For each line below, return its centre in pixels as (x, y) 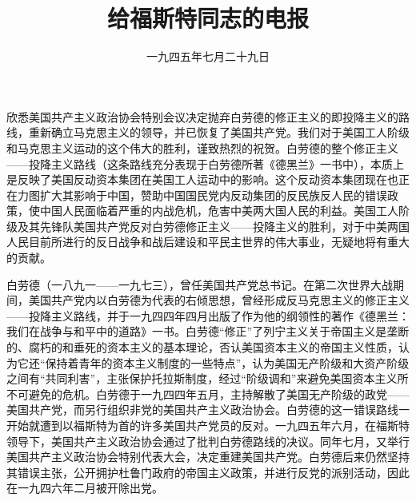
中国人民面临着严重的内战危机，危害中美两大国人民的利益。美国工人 (219, 211)
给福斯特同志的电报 (208, 18)
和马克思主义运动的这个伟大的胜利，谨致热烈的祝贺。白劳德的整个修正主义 (202, 147)
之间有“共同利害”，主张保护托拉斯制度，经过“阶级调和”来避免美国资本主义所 (208, 378)
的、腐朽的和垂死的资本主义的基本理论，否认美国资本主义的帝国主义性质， (202, 347)
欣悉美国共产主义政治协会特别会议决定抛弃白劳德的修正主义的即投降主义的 (202, 116)
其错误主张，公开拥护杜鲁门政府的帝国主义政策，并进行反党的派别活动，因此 (208, 472)
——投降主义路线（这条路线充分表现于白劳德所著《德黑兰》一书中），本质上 (205, 163)
